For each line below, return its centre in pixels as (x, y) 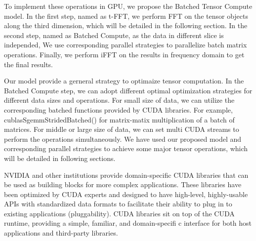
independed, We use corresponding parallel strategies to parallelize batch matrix (126, 45)
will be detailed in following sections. (60, 158)
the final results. (28, 64)
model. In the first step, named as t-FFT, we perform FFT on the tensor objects (126, 16)
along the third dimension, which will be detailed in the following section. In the (126, 25)
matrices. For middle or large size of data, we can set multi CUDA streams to (122, 129)
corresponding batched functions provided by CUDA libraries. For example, (118, 109)
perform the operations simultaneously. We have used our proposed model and (123, 139)
